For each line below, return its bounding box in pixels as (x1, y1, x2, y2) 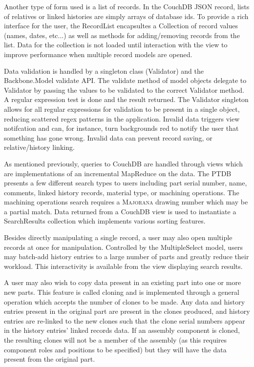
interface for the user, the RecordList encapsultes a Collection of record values (4, 20, 238, 31)
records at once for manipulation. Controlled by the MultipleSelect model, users (4, 242, 243, 252)
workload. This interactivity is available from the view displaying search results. (4, 261, 243, 271)
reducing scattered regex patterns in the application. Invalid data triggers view (4, 113, 240, 123)
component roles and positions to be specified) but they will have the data (4, 344, 227, 354)
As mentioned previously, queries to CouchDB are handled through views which (4, 158, 243, 168)
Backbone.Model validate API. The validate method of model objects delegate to (4, 75, 247, 85)
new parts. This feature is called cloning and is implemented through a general (4, 287, 239, 297)
